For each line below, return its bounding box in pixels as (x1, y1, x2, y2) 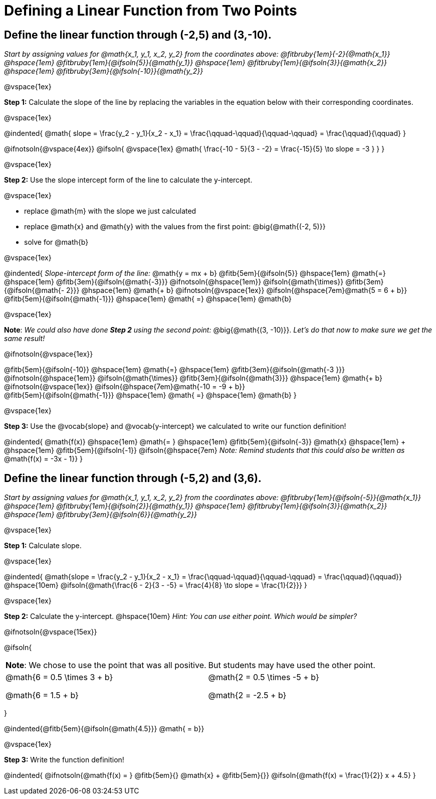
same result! (4, 334, 45, 343)
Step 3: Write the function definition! (4, 755, 124, 764)
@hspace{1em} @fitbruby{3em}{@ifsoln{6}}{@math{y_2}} (4, 510, 197, 519)
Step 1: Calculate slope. (4, 541, 82, 550)
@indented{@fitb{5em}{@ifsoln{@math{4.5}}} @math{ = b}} (4, 724, 204, 733)
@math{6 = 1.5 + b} (6, 690, 79, 701)
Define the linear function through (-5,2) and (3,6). (4, 471, 262, 485)
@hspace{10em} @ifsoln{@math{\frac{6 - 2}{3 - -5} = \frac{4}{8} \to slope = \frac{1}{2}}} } (4, 581, 307, 590)
